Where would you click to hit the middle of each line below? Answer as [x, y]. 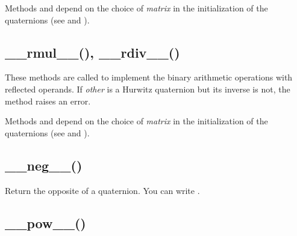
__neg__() [44, 165]
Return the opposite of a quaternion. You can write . [102, 190]
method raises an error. [48, 101]
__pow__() [45, 222]
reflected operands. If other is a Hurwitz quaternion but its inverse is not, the [148, 89]
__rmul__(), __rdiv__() [92, 52]
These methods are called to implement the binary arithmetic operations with [149, 77]
